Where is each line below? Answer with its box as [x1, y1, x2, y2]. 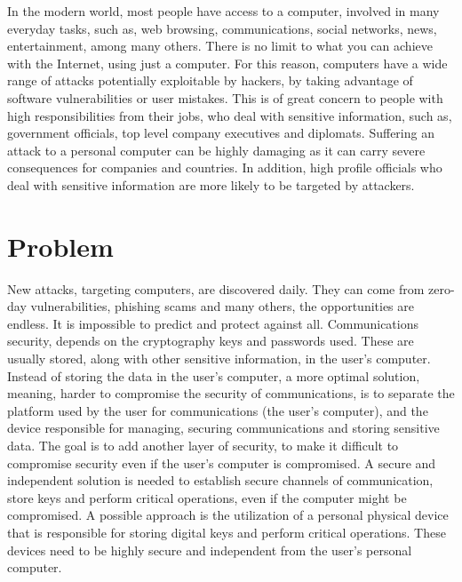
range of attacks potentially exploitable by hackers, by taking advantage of [7, 71, 413, 90]
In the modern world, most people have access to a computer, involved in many [7, 2, 440, 20]
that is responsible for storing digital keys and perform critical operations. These [7, 522, 446, 541]
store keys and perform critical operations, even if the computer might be [7, 488, 407, 506]
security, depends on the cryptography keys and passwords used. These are [7, 331, 414, 350]
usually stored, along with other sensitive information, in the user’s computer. [7, 349, 431, 368]
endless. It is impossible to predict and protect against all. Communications [7, 314, 418, 332]
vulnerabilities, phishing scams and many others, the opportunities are [30, 297, 414, 315]
